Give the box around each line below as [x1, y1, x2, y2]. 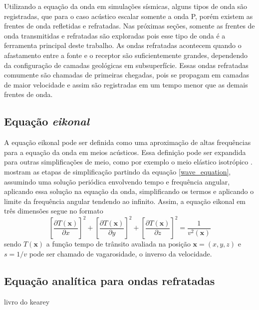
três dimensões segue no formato [4, 205, 103, 216]
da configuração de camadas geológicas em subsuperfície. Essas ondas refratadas [4, 59, 249, 70]
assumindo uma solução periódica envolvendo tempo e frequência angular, [4, 176, 230, 186]
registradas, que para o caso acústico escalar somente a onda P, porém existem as [4, 10, 253, 21]
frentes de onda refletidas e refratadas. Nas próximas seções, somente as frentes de [4, 20, 255, 31]
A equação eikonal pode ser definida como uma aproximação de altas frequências [4, 137, 251, 147]
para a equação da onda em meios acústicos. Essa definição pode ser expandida [4, 146, 246, 157]
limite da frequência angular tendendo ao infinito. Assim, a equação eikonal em [4, 195, 246, 206]
